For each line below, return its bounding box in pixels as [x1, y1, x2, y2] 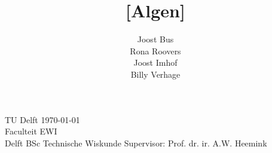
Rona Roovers [130, 44, 181, 57]
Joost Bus [137, 33, 174, 45]
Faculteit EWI [5, 125, 57, 137]
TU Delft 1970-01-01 [5, 113, 80, 126]
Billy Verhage [130, 68, 181, 80]
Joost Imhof [133, 56, 178, 69]
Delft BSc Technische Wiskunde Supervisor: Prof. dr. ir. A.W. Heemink [5, 136, 267, 149]
